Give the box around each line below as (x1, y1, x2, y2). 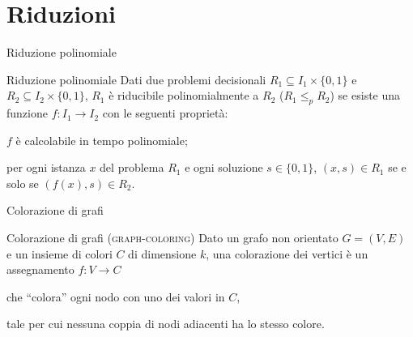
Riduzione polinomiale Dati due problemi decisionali (6, 70, 266, 87)
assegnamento (6, 261, 75, 278)
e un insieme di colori (6, 245, 113, 262)
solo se (6, 174, 39, 191)
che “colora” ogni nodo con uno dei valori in (6, 288, 225, 305)
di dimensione (128, 245, 197, 262)
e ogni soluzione (185, 159, 263, 176)
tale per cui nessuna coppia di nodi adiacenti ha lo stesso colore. (6, 315, 325, 332)
